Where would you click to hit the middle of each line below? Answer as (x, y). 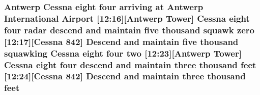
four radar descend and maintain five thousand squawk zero (129, 30)
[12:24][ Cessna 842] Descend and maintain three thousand (125, 76)
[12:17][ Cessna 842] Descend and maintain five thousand (121, 41)
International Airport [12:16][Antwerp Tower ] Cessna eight (127, 18)
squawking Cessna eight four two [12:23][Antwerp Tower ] (123, 53)
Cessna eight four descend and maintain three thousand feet (130, 64)
